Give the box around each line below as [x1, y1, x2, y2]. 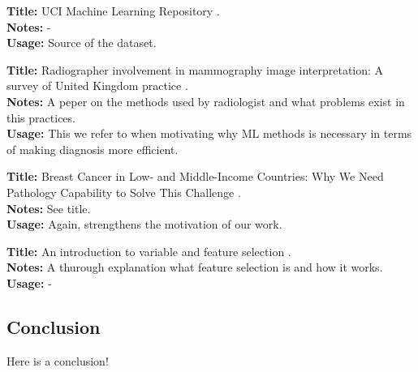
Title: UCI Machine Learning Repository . [6, 2, 220, 19]
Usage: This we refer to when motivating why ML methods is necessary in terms [6, 125, 412, 142]
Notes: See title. [6, 199, 91, 216]
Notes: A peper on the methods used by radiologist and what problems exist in [6, 92, 405, 109]
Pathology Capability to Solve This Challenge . [6, 183, 241, 200]
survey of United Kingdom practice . [6, 77, 188, 94]
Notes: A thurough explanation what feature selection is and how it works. [6, 259, 383, 276]
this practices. [6, 109, 75, 126]
